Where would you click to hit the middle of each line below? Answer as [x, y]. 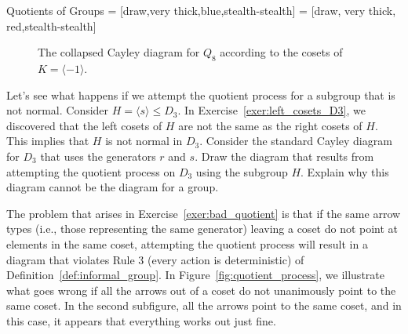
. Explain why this [345, 171]
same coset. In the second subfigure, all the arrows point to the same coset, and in [204, 305]
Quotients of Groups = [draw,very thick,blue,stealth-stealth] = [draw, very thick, [201, 10]
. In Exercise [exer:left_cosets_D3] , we [271, 110]
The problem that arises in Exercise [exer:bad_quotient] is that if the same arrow [204, 213]
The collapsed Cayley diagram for [119, 52]
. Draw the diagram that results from [284, 156]
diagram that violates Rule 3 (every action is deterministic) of [155, 259]
